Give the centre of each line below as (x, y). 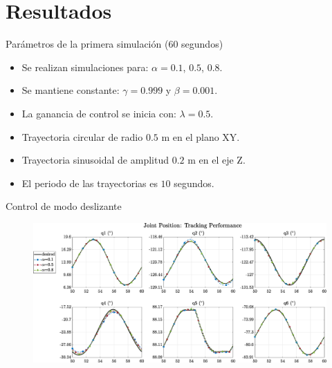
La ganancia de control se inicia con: (99, 113)
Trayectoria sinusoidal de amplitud (95, 160)
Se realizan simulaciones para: (85, 67)
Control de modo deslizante (64, 206)
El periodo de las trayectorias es (90, 183)
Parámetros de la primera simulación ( (87, 44)
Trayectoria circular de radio (82, 136)
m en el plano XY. (201, 136)
